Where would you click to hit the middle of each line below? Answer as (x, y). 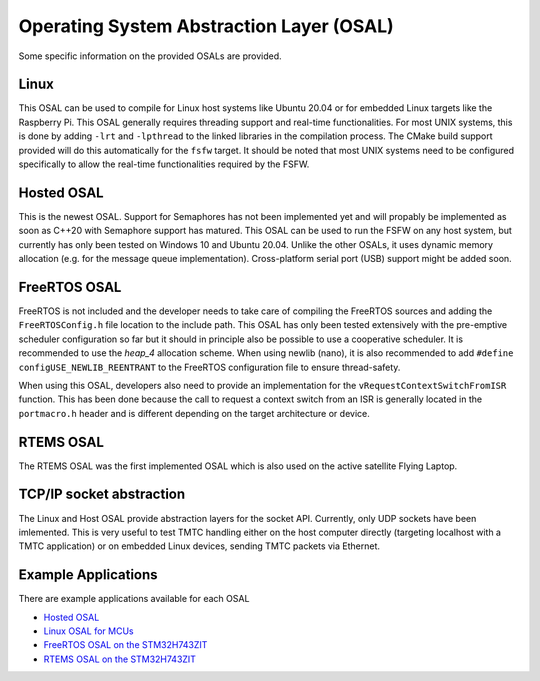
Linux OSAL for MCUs (88, 631)
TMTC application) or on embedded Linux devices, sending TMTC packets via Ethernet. (199, 546)
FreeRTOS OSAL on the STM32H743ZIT (125, 645)
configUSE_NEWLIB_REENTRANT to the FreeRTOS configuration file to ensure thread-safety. (209, 367)
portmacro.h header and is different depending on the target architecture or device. (194, 413)
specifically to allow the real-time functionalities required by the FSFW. (164, 164)
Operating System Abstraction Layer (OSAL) (206, 26)
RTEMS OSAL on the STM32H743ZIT (120, 659)
